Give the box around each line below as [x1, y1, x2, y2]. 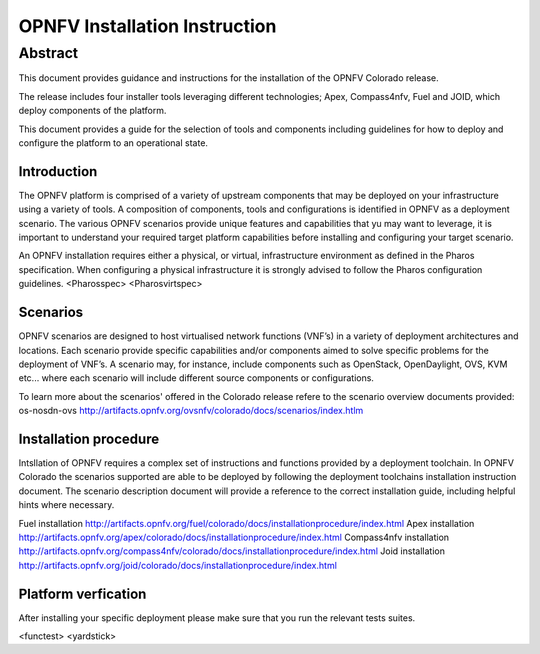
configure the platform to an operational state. [18, 136, 209, 149]
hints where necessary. [18, 499, 115, 511]
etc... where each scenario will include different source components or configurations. [18, 372, 375, 384]
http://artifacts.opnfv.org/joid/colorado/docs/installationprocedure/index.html [18, 559, 337, 571]
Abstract [18, 44, 79, 62]
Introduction [18, 163, 98, 180]
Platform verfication [18, 585, 147, 602]
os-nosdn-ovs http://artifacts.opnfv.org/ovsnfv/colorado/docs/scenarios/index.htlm [18, 405, 364, 417]
